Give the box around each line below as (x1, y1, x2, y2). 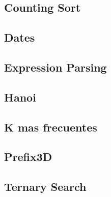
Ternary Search (4, 179, 87, 194)
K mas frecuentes (4, 119, 97, 135)
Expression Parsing (4, 59, 107, 75)
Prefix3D (4, 149, 52, 165)
